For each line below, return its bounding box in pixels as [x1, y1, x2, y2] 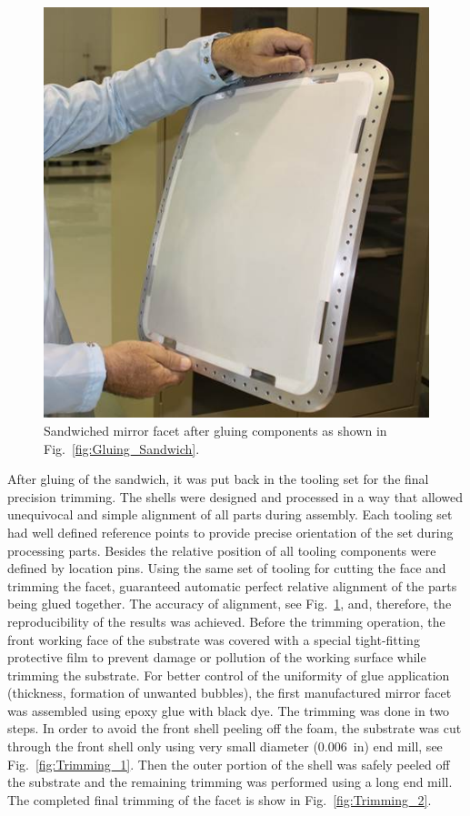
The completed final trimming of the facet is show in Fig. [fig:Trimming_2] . [7, 790, 432, 809]
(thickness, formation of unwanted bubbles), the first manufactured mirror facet [7, 683, 452, 702]
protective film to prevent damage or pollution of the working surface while [7, 648, 426, 667]
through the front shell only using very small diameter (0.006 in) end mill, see [7, 737, 443, 756]
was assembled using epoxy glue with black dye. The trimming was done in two [7, 700, 450, 720]
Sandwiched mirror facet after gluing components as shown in [44, 420, 387, 439]
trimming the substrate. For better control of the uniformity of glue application [7, 665, 450, 684]
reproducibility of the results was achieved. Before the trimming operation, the [7, 611, 445, 630]
